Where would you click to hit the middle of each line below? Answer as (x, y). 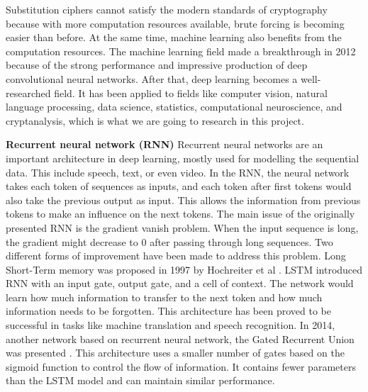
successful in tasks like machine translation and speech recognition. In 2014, (171, 325)
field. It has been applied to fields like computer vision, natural (191, 93)
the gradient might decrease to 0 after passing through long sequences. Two (169, 241)
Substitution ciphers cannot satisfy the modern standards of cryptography (167, 9)
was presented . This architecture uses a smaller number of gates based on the (175, 353)
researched (28, 93)
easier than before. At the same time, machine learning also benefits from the (174, 37)
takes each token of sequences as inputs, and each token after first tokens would (179, 186)
